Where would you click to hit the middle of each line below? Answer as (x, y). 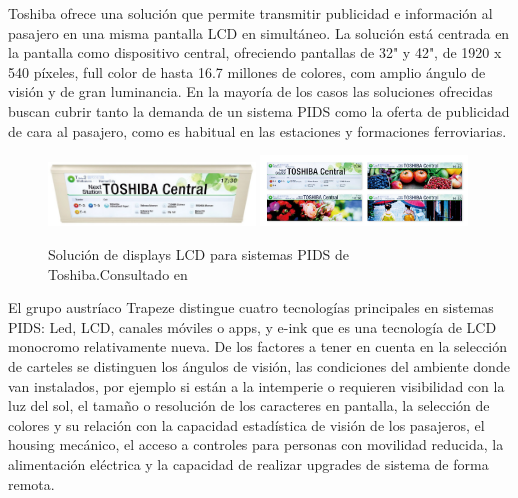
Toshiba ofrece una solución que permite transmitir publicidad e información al (250, 13)
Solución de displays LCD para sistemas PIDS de (199, 253)
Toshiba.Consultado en (118, 273)
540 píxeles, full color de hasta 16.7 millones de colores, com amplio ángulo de (247, 71)
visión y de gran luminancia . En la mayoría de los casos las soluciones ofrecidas (250, 91)
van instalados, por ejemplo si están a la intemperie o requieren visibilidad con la (256, 385)
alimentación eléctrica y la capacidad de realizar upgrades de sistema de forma (248, 463)
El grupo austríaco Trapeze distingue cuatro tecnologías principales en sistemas (251, 307)
